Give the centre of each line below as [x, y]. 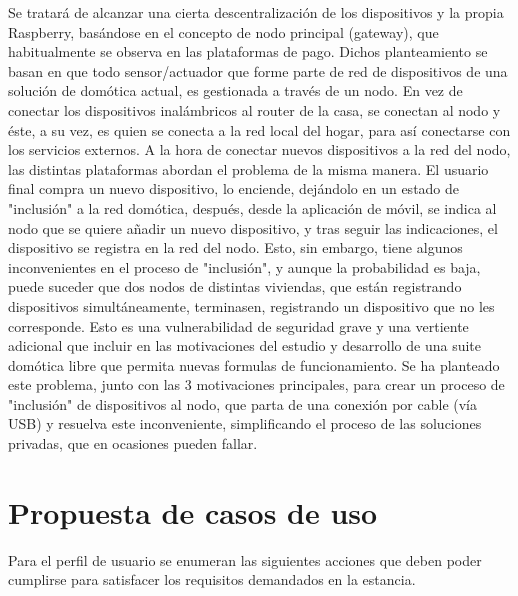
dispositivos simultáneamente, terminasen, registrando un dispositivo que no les [251, 305]
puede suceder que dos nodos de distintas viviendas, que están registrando [235, 286]
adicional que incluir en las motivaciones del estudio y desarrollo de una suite [245, 345]
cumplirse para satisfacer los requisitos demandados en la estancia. [212, 579]
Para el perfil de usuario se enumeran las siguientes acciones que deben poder [245, 559]
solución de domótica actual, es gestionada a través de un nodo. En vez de [235, 90]
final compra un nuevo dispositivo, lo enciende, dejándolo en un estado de [234, 188]
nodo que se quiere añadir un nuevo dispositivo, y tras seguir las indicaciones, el [253, 227]
